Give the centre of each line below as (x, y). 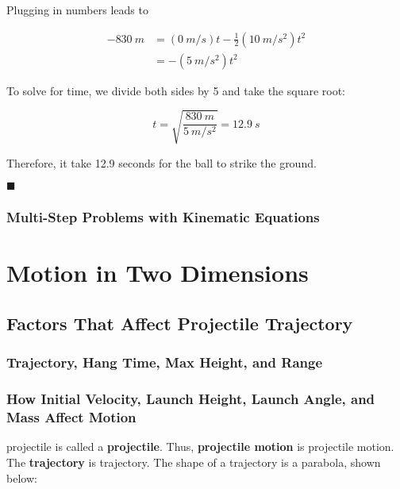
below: (22, 477)
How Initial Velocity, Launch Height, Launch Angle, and (191, 399)
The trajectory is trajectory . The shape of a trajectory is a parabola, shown (194, 462)
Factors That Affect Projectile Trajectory (180, 323)
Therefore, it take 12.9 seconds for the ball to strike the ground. (162, 162)
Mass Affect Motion (71, 417)
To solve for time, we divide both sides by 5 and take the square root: (176, 90)
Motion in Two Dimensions (158, 273)
